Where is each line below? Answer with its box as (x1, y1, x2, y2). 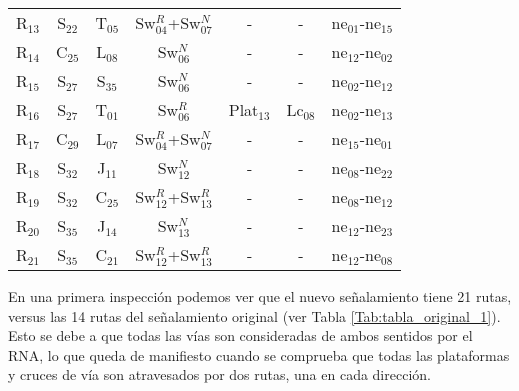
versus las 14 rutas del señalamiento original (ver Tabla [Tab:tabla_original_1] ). (8, 305, 501, 326)
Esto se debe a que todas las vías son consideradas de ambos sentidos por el (8, 325, 473, 346)
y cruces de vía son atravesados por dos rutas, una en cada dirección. (8, 364, 431, 385)
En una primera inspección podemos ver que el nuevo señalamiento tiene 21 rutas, (8, 286, 512, 306)
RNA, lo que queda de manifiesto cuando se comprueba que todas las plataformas (8, 344, 510, 365)
